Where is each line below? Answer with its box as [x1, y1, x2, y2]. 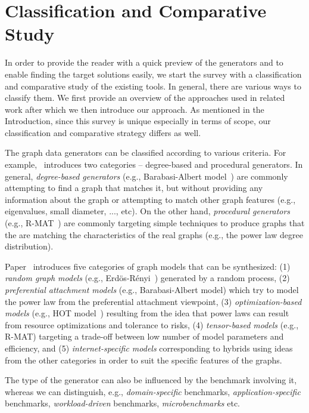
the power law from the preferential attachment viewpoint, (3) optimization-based [5, 295, 302, 307]
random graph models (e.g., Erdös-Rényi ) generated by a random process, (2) [5, 272, 290, 284]
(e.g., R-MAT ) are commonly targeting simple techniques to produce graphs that [5, 217, 305, 229]
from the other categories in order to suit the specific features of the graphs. [5, 353, 282, 366]
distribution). [5, 240, 54, 252]
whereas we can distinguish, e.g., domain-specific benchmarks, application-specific [5, 385, 301, 397]
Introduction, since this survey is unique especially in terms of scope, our [5, 115, 271, 127]
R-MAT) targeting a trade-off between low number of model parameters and [5, 330, 284, 343]
